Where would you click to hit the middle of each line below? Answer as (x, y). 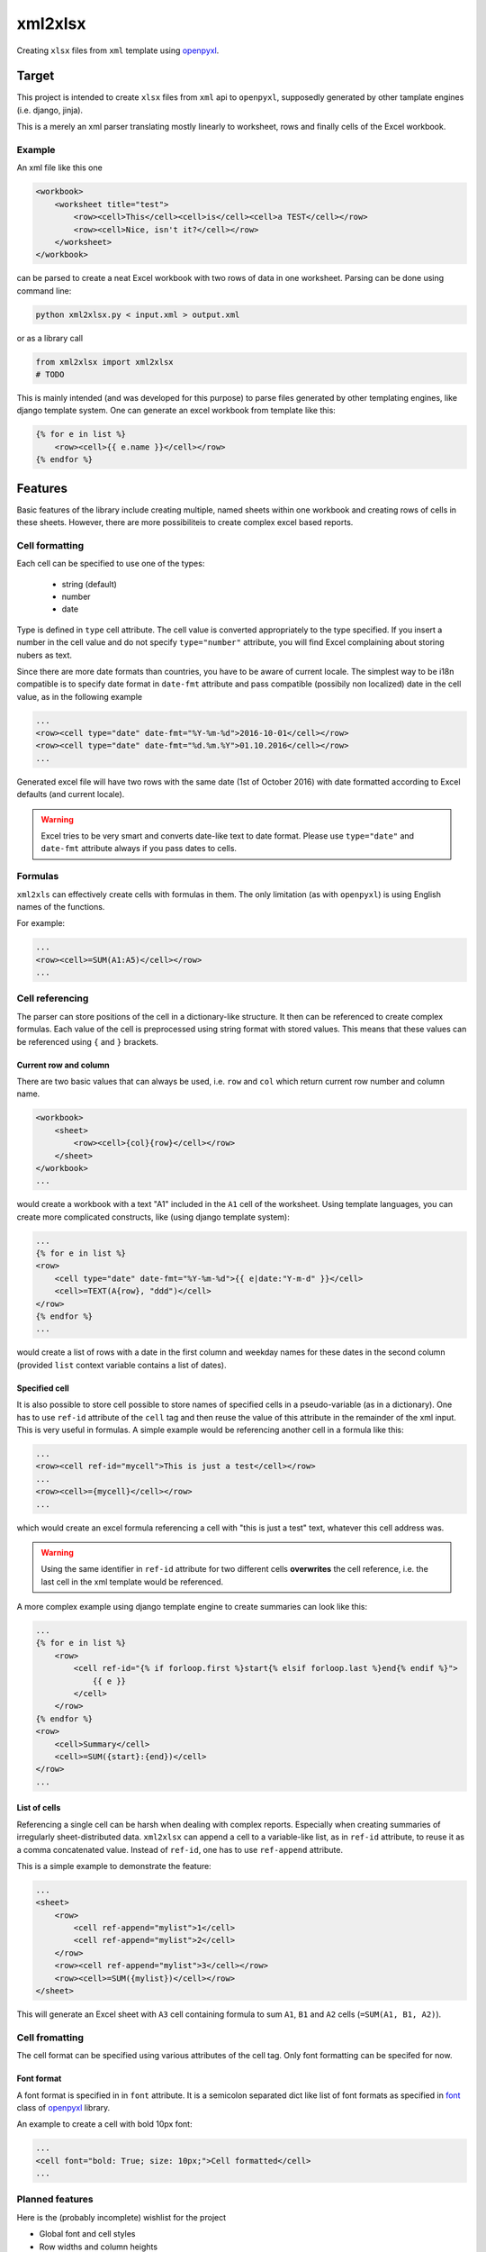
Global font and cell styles (87, 2234)
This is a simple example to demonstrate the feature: (114, 1866)
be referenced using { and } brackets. (88, 1041)
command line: (44, 291)
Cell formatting (50, 545)
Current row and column (63, 1065)
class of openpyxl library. (63, 2107)
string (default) (89, 584)
